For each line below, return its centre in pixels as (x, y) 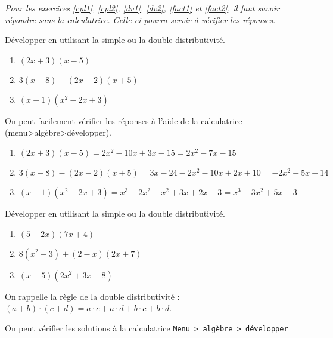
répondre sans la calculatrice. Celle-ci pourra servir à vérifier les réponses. (140, 19)
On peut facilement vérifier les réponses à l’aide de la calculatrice (124, 120)
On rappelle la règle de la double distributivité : (92, 296)
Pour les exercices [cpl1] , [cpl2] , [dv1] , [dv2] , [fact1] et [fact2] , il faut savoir (142, 8)
